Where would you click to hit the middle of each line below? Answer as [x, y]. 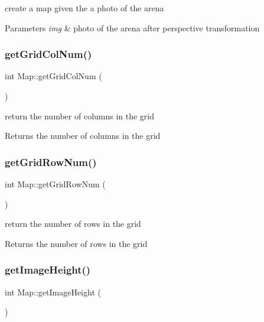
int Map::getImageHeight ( [53, 292]
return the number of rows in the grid [73, 224]
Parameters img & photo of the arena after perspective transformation [132, 27]
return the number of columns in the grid [80, 116]
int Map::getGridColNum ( [53, 76]
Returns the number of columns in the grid [83, 136]
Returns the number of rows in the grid [76, 243]
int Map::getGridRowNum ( [55, 184]
